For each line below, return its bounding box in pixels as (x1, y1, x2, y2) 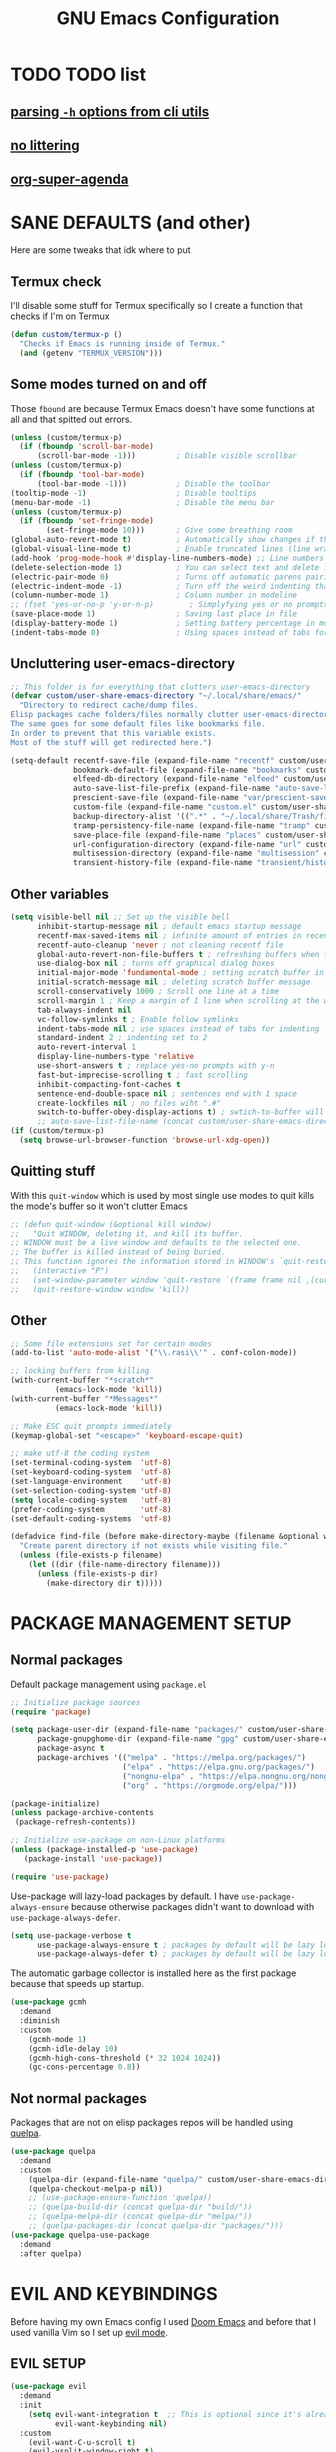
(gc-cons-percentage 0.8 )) (28, 2062, 141, 2072)
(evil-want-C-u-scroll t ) (28, 2437, 137, 2447)
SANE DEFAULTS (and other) (10, 211, 252, 234)
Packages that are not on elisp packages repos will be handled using (10, 2117, 294, 2129)
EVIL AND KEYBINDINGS (10, 2282, 218, 2305)
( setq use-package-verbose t (10, 1930, 132, 1941)
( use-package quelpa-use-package (10, 2230, 150, 2240)
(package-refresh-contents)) (14, 1817, 137, 1827)
